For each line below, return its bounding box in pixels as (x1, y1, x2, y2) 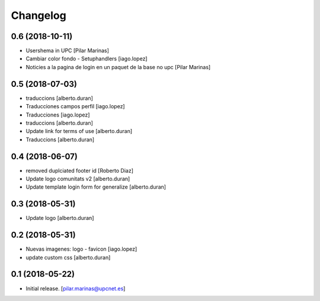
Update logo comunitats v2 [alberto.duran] (25, 175, 130, 182)
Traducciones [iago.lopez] (25, 111, 90, 118)
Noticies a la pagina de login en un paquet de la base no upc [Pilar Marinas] (25, 63, 211, 70)
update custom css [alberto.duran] (25, 254, 111, 261)
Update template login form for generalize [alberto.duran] (25, 183, 166, 190)
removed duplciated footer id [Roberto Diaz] (25, 167, 133, 174)
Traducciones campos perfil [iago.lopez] (25, 103, 125, 110)
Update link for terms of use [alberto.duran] (25, 128, 133, 135)
